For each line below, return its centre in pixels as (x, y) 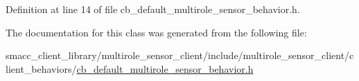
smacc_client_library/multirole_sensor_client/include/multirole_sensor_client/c (180, 55)
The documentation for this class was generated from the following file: (156, 32)
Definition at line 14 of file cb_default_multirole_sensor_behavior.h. (153, 9)
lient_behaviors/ (41, 68)
